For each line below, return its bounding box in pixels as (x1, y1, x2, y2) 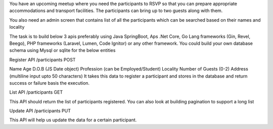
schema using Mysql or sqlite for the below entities (9, 47, 116, 53)
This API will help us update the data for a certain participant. (9, 117, 137, 123)
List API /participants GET (9, 89, 63, 95)
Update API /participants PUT (9, 108, 71, 114)
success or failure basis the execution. (9, 80, 90, 86)
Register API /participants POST (9, 56, 76, 62)
